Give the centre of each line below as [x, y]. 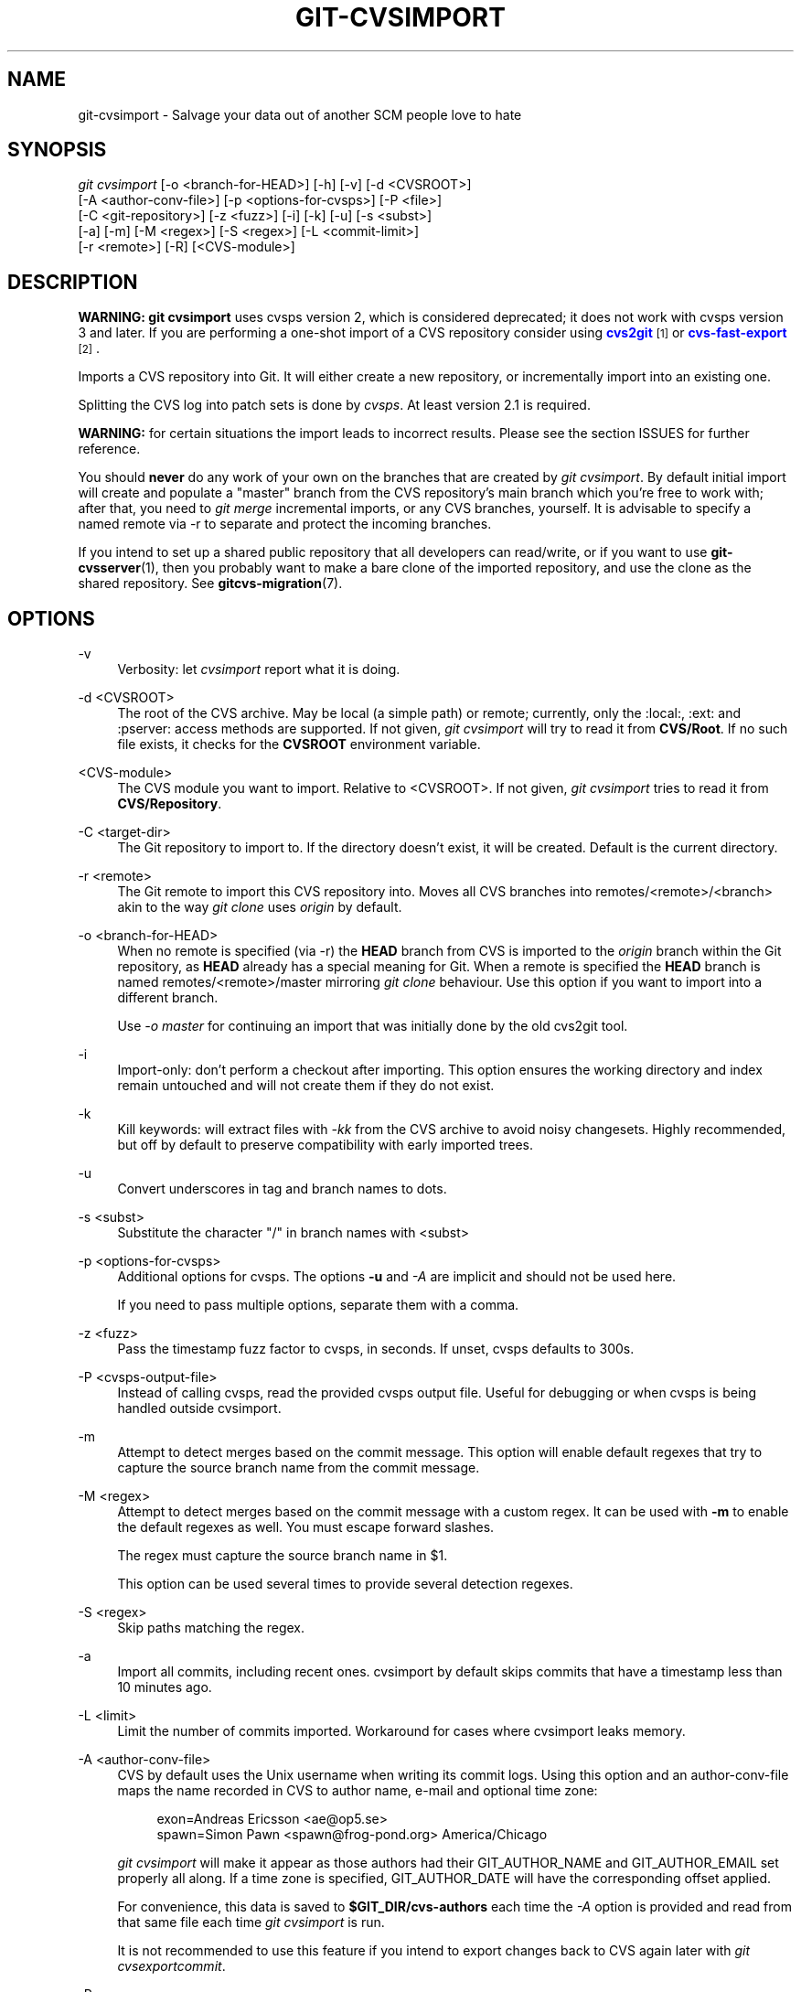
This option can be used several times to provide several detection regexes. [345, 1584]
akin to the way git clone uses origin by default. [260, 907]
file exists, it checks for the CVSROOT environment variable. [299, 744]
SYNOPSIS [57, 150]
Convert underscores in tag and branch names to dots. [282, 1189]
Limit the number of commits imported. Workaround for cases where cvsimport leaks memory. [401, 1731]
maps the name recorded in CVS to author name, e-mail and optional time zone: [358, 1791]
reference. [109, 449]
